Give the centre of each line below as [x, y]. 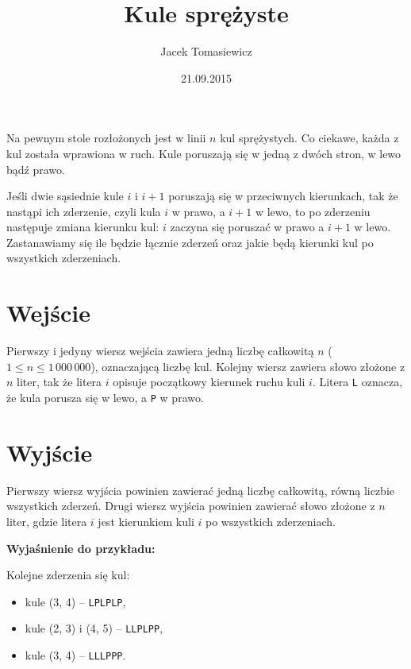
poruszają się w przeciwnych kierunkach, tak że [283, 196]
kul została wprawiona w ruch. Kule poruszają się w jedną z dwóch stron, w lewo [204, 153]
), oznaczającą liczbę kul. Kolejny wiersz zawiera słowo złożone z [248, 366]
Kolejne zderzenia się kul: [68, 575]
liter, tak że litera [60, 382]
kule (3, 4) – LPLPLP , [75, 601]
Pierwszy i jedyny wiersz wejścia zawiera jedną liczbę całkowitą [160, 351]
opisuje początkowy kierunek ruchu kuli [209, 382]
